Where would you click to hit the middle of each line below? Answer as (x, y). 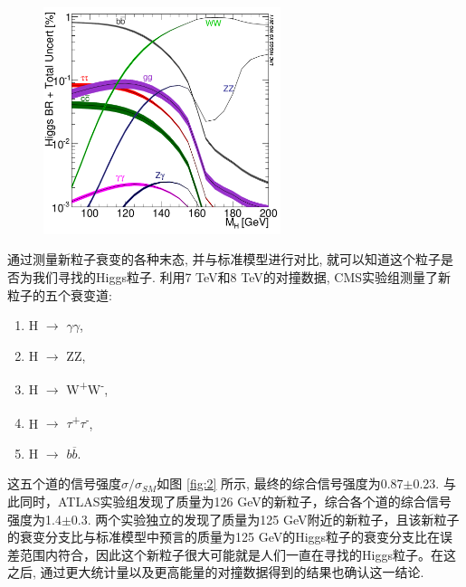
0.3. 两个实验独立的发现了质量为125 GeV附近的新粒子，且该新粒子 (265, 519)
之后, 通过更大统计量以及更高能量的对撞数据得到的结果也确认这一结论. (216, 572)
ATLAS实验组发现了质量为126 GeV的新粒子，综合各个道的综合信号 (254, 502)
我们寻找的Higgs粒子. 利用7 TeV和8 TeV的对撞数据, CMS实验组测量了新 (242, 276)
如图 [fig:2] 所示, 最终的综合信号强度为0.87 (280, 483)
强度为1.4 (34, 519)
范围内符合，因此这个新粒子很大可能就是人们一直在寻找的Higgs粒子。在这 (238, 554)
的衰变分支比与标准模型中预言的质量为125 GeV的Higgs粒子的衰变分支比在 (224, 537)
